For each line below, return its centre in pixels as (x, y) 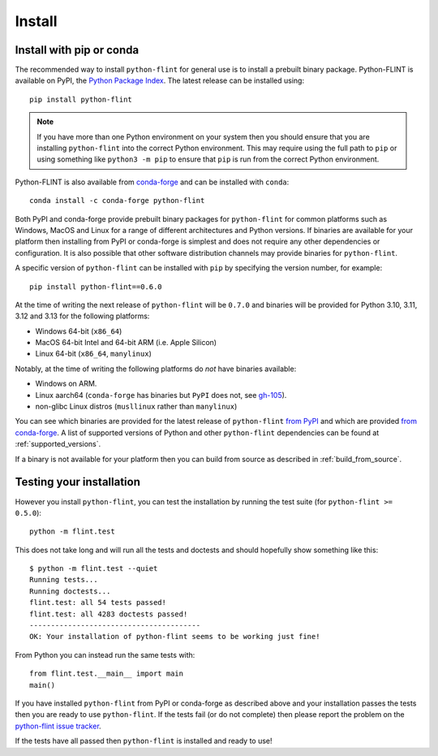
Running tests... (64, 580)
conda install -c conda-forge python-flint (117, 201)
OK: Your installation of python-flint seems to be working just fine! (175, 637)
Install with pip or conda (77, 50)
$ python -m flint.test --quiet (94, 569)
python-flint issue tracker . (58, 726)
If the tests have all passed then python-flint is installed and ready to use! (144, 741)
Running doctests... (70, 591)
